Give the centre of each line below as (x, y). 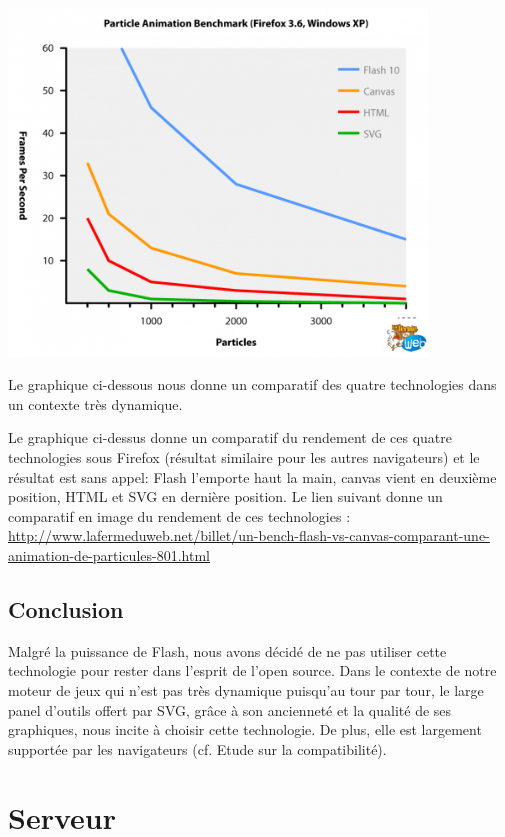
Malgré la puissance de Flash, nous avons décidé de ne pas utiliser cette (227, 650)
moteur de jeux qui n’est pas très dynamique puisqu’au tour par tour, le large (246, 689)
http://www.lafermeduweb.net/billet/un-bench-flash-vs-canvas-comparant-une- (249, 535)
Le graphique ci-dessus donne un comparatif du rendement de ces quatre (230, 437)
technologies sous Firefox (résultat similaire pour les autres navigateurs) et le (244, 456)
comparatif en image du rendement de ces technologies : (179, 515)
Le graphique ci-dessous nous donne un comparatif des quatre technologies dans (252, 384)
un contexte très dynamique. (95, 403)
